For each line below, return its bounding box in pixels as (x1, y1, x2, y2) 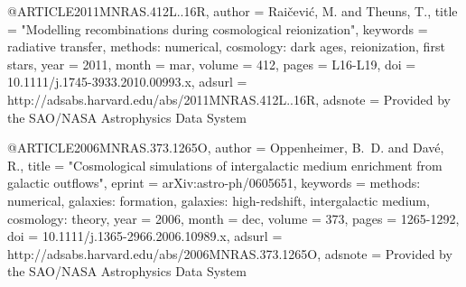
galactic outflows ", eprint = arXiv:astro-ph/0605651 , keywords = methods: (7, 173, 421, 192)
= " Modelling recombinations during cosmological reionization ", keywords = (7, 19, 428, 38)
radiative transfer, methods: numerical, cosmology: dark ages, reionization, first (7, 37, 445, 56)
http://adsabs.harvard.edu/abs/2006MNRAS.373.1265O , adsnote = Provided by (7, 244, 452, 263)
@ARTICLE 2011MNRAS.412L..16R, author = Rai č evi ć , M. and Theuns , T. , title (7, 2, 458, 20)
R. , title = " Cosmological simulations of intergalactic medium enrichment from (7, 155, 443, 174)
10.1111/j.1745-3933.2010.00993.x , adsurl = (7, 72, 247, 91)
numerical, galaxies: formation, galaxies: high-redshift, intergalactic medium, (7, 190, 430, 209)
